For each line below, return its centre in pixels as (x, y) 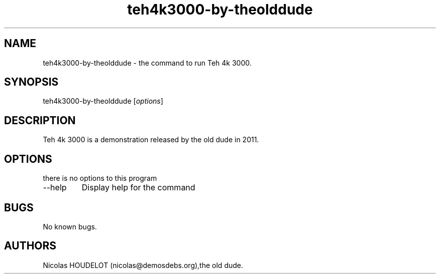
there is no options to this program (100, 178)
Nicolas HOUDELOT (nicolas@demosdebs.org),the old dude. (143, 265)
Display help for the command (138, 188)
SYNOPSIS (31, 82)
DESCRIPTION (40, 120)
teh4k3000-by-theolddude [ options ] (103, 101)
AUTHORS (30, 246)
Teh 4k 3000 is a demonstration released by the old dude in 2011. (151, 140)
